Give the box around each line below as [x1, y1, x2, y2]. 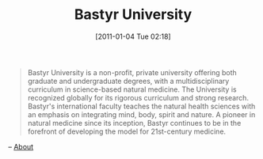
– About [8, 142, 34, 151]
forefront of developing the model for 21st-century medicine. [27, 127, 227, 136]
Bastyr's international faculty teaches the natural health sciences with [27, 101, 256, 111]
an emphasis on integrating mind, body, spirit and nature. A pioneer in [27, 109, 256, 119]
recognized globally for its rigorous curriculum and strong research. [27, 93, 250, 102]
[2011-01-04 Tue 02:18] [94, 32, 172, 41]
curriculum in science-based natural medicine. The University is [27, 85, 237, 94]
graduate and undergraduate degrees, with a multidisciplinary [27, 76, 230, 85]
